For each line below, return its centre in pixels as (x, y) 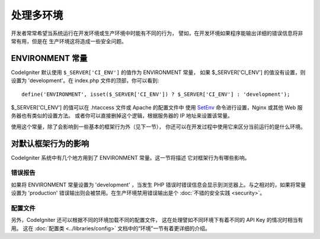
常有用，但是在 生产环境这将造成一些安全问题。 (69, 41)
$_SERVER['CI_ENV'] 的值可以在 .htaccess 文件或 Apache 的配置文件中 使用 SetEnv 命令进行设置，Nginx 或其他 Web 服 (157, 108)
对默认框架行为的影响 (50, 143)
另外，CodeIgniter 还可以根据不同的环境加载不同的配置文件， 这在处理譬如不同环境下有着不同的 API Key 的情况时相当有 (157, 220)
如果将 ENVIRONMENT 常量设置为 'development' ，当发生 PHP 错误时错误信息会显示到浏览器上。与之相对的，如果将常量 (159, 185)
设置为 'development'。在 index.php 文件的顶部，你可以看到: (85, 80)
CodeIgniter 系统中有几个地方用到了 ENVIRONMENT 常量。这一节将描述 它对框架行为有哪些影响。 (130, 157)
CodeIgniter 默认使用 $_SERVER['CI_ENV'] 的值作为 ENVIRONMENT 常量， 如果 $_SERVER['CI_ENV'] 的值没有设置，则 (158, 72)
